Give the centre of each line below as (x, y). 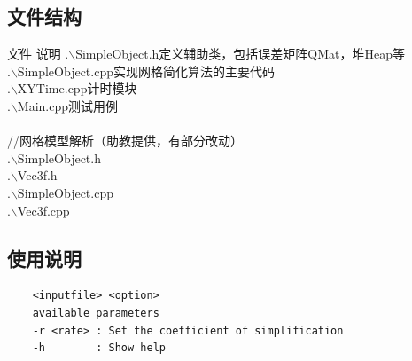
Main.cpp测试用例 (68, 105)
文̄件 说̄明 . (38, 54)
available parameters (96, 313)
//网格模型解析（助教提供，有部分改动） (125, 141)
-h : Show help (99, 348)
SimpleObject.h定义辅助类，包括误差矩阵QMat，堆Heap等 (240, 54)
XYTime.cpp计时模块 (77, 88)
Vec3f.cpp (43, 210)
